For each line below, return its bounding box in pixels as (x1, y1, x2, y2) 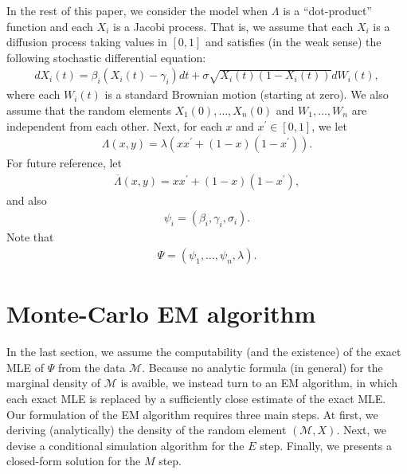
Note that (6, 229, 54, 245)
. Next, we (336, 421, 386, 438)
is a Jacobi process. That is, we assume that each (113, 18, 354, 34)
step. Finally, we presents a (260, 437, 392, 453)
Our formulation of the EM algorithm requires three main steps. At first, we (6, 405, 378, 422)
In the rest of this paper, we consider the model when (6, 2, 268, 18)
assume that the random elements (6, 102, 171, 118)
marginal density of (6, 374, 100, 391)
